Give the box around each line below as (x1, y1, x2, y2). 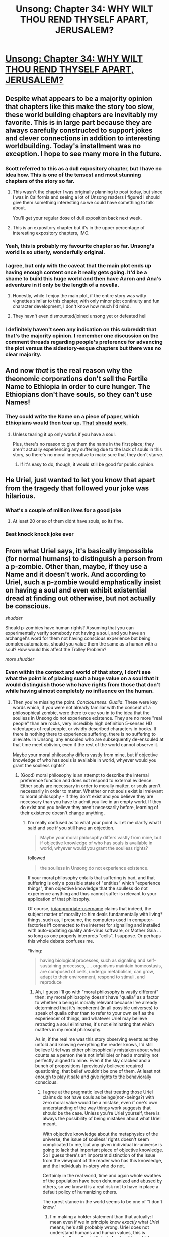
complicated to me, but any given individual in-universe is (42, 1142, 162, 1148)
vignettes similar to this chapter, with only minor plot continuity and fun (12, 298, 160, 304)
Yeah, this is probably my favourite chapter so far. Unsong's (5, 242, 155, 249)
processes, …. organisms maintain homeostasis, (62, 963, 162, 969)
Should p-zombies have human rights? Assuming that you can (5, 625, 134, 631)
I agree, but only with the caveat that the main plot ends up (5, 262, 152, 269)
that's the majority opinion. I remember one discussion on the (5, 332, 159, 339)
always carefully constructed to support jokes (5, 126, 153, 134)
